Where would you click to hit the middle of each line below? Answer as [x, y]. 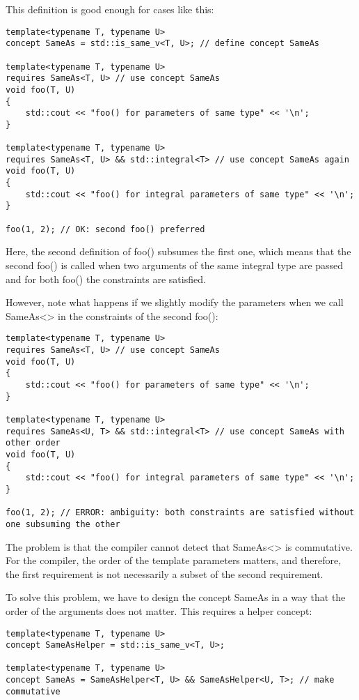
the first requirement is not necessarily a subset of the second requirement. [165, 573]
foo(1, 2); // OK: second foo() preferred [105, 229]
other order [33, 443]
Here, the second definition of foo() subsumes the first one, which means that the [178, 251]
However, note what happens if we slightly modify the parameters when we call [175, 302]
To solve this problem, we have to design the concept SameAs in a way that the [176, 597]
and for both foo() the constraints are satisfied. [106, 279]
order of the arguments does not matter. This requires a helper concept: [159, 610]
